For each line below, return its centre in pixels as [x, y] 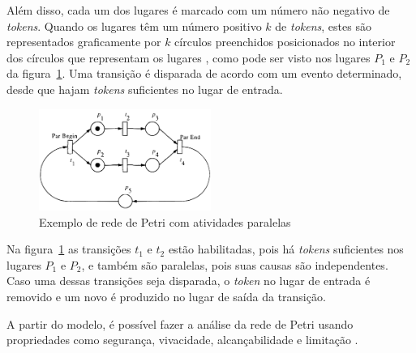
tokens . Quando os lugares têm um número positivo [134, 26]
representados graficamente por [84, 42]
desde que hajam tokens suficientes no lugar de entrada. [145, 89]
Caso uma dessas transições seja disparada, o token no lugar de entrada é [189, 281]
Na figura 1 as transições [69, 249]
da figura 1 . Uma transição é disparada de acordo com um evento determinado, [204, 73]
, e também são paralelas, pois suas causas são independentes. [235, 264]
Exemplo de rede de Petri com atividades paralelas [165, 221]
